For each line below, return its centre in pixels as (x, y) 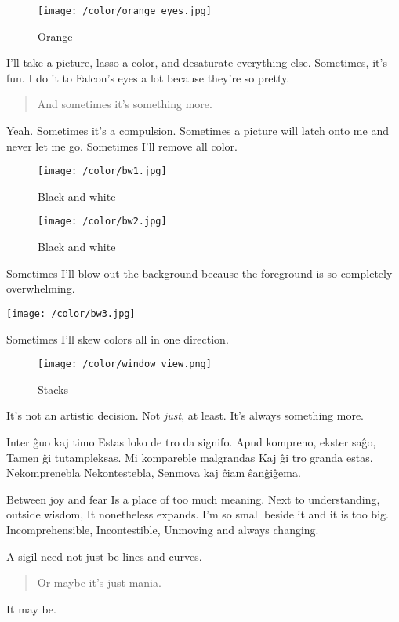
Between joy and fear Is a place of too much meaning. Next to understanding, (193, 498)
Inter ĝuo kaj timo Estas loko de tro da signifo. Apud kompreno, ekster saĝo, (191, 442)
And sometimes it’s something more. (125, 104)
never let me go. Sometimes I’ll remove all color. (122, 145)
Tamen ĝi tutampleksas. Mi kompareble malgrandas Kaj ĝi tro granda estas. (190, 457)
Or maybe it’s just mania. (99, 582)
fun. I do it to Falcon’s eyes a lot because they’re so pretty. (148, 77)
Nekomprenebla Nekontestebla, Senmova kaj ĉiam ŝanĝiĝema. (154, 473)
